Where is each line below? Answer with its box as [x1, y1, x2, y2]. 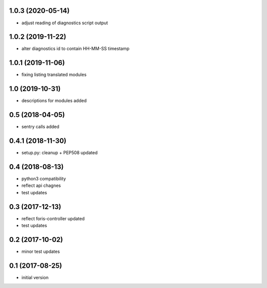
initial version [21, 274, 49, 280]
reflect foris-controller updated [21, 216, 85, 222]
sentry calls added [21, 124, 59, 130]
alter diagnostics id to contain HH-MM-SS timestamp [21, 46, 130, 52]
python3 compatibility [21, 175, 66, 181]
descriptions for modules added [21, 98, 87, 104]
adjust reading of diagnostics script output [21, 20, 108, 26]
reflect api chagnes [21, 182, 61, 188]
